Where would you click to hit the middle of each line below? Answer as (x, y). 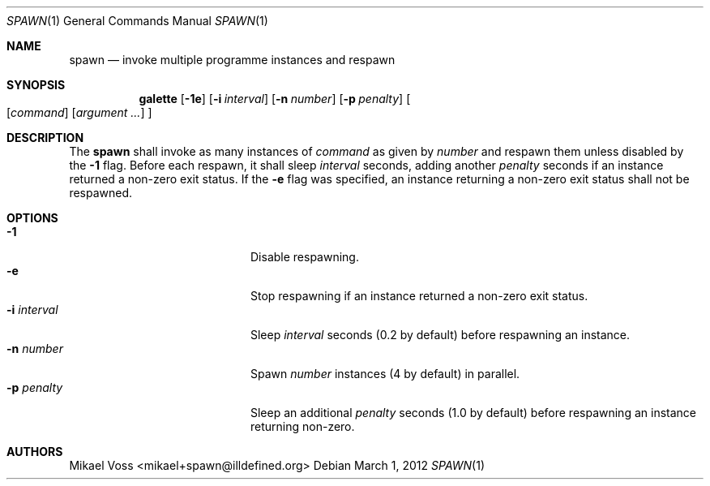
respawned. (101, 193)
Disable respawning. (305, 257)
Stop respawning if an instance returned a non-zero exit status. (419, 296)
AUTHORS (35, 452)
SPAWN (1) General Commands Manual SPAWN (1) (137, 21)
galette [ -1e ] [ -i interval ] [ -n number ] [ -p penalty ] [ (275, 99)
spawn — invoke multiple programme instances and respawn (232, 60)
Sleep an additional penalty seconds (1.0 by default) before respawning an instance (473, 413)
